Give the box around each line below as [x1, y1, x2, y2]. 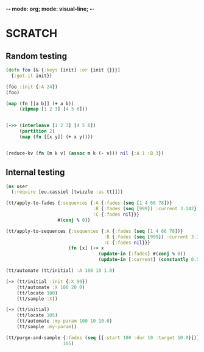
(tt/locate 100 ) [16, 290, 58, 296]
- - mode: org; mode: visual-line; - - [5, 5, 95, 12]
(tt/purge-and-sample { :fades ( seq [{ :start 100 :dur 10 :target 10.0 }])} [5, 334, 200, 341]
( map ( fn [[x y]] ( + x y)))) [19, 134, 94, 140]
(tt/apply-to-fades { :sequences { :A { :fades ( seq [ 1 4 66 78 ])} [5, 200, 172, 207]
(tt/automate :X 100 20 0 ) [16, 284, 85, 290]
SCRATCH [5, 27, 58, 40]
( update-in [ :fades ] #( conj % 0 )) [98, 251, 186, 257]
